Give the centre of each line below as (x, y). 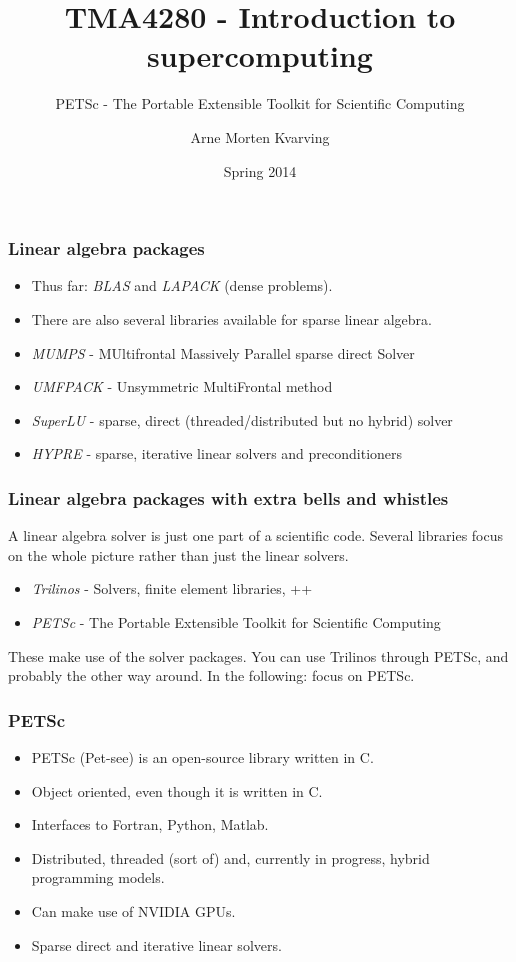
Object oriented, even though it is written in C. (177, 790)
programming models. (98, 877)
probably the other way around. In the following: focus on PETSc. (211, 675)
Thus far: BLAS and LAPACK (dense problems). (182, 285)
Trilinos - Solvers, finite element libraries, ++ (172, 588)
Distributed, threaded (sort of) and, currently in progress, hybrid (230, 857)
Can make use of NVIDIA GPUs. (133, 910)
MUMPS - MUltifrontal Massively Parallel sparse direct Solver (223, 352)
